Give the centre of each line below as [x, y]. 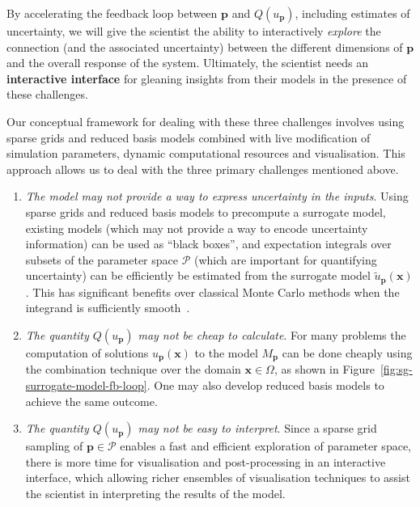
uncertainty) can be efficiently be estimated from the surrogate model [198, 275]
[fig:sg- [396, 369]
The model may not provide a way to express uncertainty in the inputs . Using [217, 196]
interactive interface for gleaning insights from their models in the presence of [207, 78]
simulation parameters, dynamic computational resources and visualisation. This [206, 153]
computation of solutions [87, 352]
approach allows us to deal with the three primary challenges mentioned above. [203, 169]
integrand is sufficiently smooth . [108, 308]
